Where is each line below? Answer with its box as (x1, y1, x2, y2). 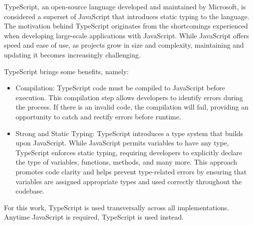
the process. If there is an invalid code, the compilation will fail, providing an (15, 102, 249, 112)
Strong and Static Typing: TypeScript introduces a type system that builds (15, 128, 243, 138)
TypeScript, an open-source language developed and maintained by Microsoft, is (4, 1, 246, 11)
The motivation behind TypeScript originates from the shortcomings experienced (4, 21, 248, 31)
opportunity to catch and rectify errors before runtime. (15, 111, 181, 121)
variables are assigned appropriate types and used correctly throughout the (15, 176, 242, 186)
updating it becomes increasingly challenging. (4, 49, 141, 59)
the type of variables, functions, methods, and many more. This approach (15, 157, 237, 167)
